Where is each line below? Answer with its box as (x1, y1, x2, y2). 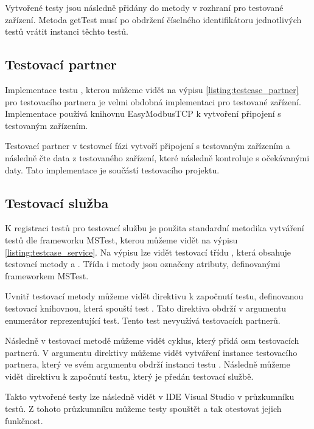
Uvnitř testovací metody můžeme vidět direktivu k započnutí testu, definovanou (5, 290, 304, 302)
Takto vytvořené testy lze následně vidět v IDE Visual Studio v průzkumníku (5, 390, 295, 403)
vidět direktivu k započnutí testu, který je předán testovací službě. (5, 369, 254, 382)
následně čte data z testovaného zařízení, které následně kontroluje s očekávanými (5, 151, 310, 164)
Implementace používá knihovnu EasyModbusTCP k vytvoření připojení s (5, 107, 281, 120)
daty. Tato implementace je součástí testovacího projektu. (5, 163, 220, 176)
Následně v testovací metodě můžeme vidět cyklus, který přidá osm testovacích (5, 334, 299, 347)
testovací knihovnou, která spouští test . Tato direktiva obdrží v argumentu (5, 301, 287, 314)
